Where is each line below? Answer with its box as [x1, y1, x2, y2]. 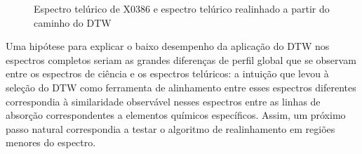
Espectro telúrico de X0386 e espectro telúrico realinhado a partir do [34, 1, 330, 15]
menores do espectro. [6, 135, 96, 150]
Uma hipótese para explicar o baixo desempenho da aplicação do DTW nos [6, 39, 330, 53]
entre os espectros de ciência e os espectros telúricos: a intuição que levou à [6, 66, 329, 81]
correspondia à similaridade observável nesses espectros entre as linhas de [6, 94, 321, 108]
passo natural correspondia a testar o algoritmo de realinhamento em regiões [6, 121, 335, 136]
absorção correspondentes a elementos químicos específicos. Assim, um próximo [6, 108, 346, 122]
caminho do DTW [34, 15, 112, 30]
